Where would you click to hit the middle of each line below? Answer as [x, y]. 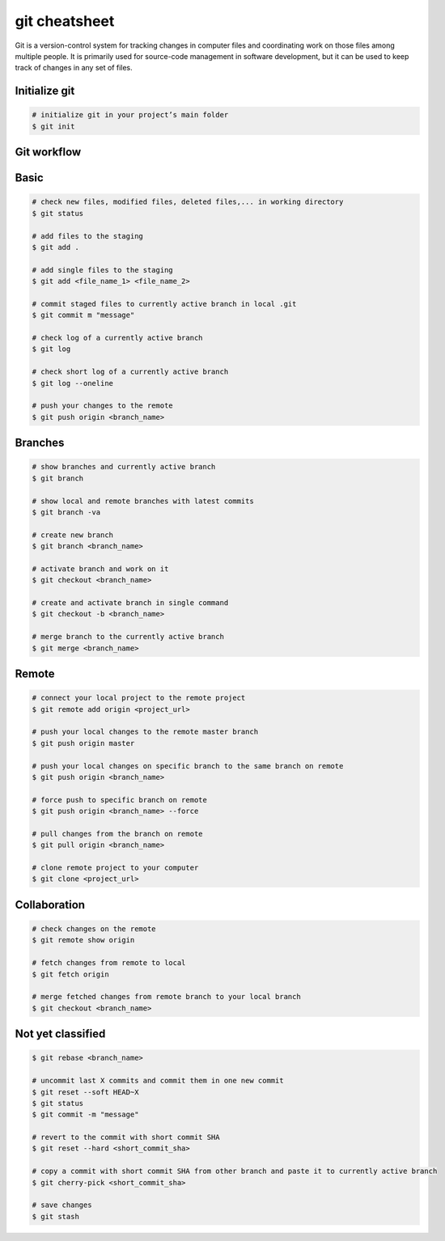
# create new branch [72, 535]
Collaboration [50, 905]
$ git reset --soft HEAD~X [85, 1092]
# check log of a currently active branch [117, 338]
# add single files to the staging [102, 270]
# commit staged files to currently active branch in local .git [164, 304]
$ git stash [56, 1216]
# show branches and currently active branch [124, 467]
